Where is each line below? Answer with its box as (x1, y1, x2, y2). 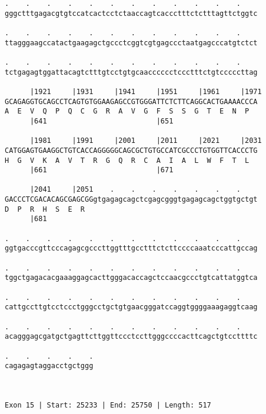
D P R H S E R (5, 205, 85, 213)
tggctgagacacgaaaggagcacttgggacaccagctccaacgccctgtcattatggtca (5, 273, 258, 282)
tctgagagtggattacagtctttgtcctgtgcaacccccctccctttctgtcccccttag (5, 68, 258, 76)
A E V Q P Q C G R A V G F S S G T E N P (5, 107, 250, 116)
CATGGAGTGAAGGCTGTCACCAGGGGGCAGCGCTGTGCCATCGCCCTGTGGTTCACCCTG (5, 146, 258, 155)
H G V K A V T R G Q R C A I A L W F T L (5, 156, 250, 165)
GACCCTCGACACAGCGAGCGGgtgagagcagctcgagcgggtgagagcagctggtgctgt (5, 195, 258, 204)
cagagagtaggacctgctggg (5, 362, 94, 370)
